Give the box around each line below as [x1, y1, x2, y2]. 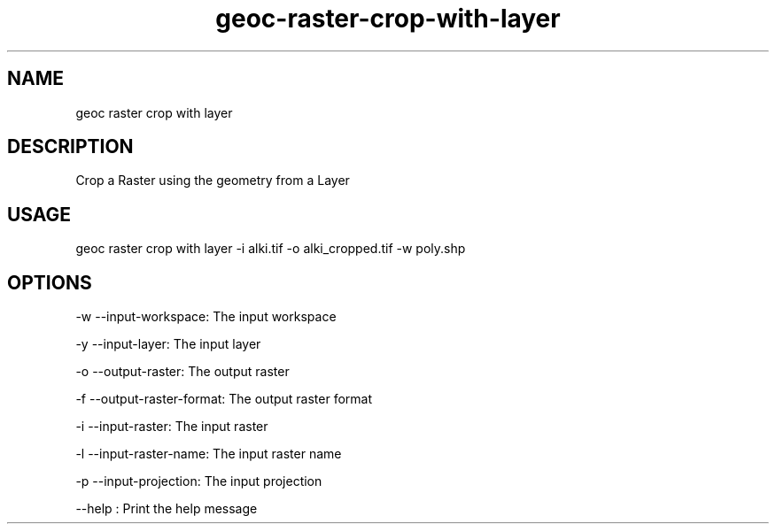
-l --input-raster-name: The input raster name [75, 446, 342, 462]
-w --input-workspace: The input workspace [75, 309, 337, 325]
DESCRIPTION [7, 135, 134, 158]
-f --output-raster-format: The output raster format [75, 391, 373, 407]
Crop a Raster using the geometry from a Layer [75, 173, 350, 189]
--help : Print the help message [75, 501, 258, 517]
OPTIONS [7, 271, 92, 294]
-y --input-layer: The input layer [75, 336, 261, 352]
